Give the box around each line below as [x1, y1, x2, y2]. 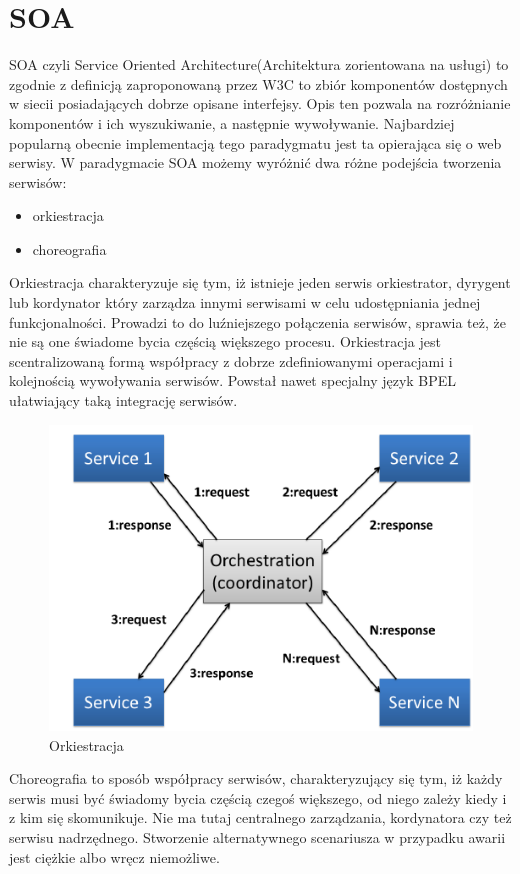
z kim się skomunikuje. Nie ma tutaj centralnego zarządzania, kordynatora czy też [9, 807, 512, 828]
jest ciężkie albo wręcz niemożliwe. [9, 846, 220, 867]
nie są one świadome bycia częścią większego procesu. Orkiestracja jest [9, 331, 441, 352]
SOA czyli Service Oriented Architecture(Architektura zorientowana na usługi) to [9, 54, 509, 75]
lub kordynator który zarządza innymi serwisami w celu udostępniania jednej [9, 292, 481, 313]
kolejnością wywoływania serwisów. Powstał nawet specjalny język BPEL [9, 370, 457, 391]
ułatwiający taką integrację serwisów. [9, 390, 238, 411]
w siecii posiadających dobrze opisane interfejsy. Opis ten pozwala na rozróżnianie [9, 93, 511, 114]
